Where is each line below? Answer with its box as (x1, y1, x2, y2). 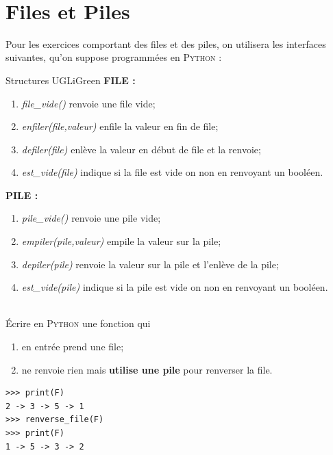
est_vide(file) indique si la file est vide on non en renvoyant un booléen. (21, 165, 323, 179)
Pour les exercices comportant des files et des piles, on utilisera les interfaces (5, 36, 326, 51)
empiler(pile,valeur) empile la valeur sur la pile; (21, 234, 221, 248)
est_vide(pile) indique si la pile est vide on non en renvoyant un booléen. (21, 280, 328, 294)
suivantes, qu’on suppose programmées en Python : (5, 50, 222, 64)
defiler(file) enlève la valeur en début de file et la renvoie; (21, 142, 261, 156)
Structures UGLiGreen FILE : (5, 73, 136, 87)
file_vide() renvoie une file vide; (21, 96, 156, 110)
